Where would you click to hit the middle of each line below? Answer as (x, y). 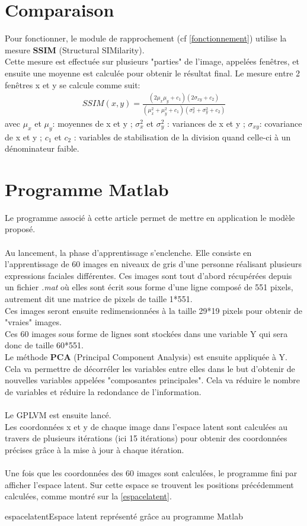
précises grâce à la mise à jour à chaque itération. (95, 449)
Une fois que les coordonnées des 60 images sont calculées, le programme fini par (151, 472)
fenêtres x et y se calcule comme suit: (73, 84)
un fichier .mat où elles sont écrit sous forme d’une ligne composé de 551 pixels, (149, 287)
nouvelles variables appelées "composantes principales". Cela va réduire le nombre (152, 380)
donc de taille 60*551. (44, 345)
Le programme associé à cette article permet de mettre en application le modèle (150, 217)
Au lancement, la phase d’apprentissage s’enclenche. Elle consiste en (128, 252)
